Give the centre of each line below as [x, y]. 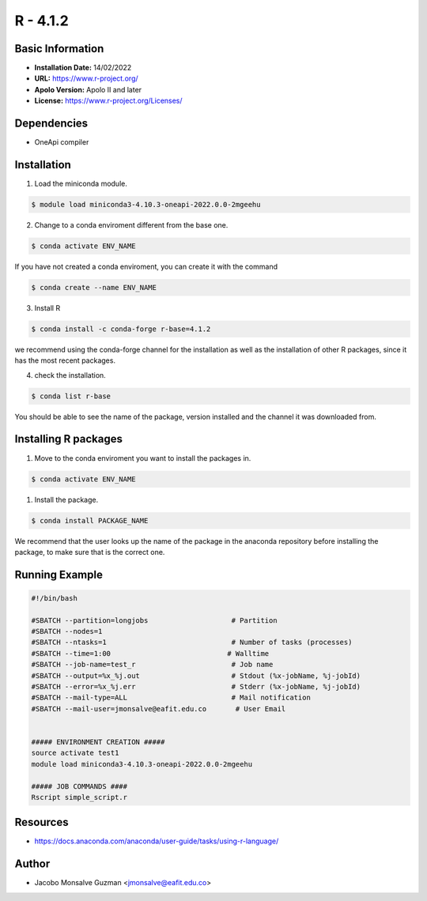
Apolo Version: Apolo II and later [88, 89]
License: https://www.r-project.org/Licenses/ [108, 101]
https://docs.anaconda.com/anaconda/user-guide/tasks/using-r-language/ [157, 841]
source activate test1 [75, 753]
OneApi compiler [62, 142]
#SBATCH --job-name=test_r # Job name [152, 665]
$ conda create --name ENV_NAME [94, 287]
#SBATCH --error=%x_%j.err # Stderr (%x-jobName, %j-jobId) [196, 687]
